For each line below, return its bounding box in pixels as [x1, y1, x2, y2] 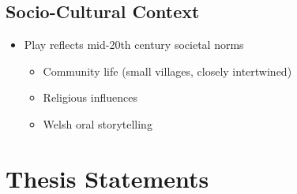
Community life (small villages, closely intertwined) [43, 62, 292, 79]
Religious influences [43, 89, 137, 106]
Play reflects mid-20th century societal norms [24, 36, 244, 53]
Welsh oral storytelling [43, 115, 152, 132]
